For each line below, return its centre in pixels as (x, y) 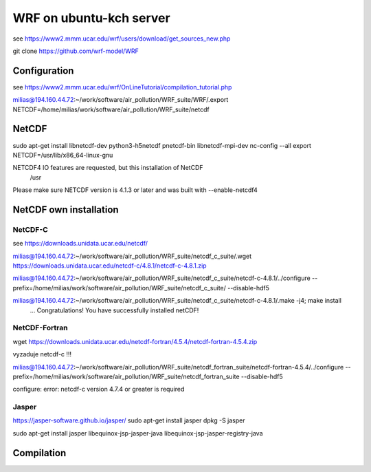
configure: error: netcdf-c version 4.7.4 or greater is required (99, 389)
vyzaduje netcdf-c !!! (42, 354)
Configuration (43, 71)
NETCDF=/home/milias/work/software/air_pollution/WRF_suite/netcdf (111, 109)
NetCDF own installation (66, 210)
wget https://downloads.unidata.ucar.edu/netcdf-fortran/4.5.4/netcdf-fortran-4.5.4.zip (135, 341)
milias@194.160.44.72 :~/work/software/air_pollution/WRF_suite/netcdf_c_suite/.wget (132, 256)
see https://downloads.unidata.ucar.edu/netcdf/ (80, 244)
